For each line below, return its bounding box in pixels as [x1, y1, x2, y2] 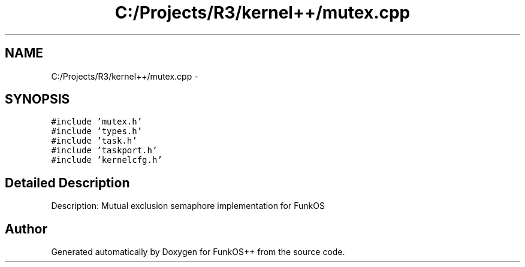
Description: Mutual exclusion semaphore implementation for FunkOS [51, 201, 325, 211]
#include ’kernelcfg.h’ [51, 155, 162, 165]
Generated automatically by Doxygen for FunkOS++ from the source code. [51, 247, 345, 257]
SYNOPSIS [5, 92, 70, 107]
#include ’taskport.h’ [51, 145, 158, 156]
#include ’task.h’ [51, 136, 137, 146]
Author [5, 221, 47, 236]
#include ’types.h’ [51, 126, 143, 136]
